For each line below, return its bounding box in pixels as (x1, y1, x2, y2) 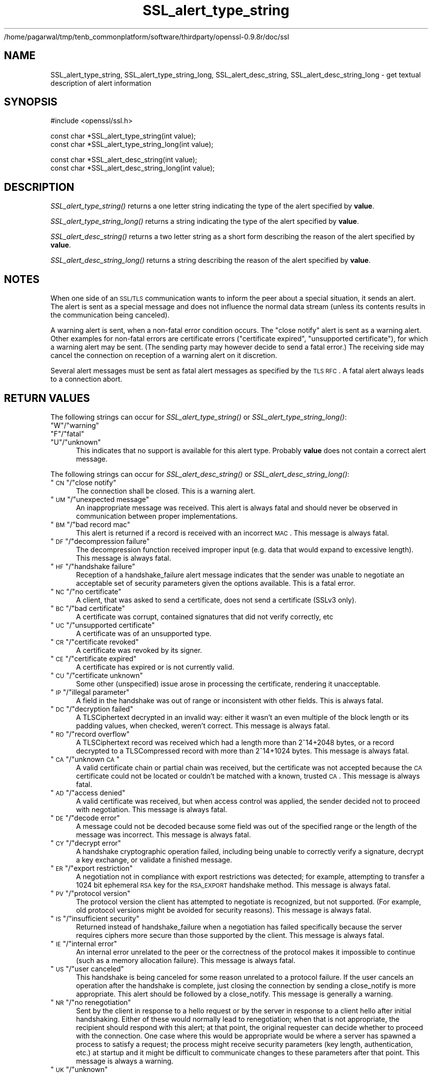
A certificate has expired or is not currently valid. (76, 662, 234, 671)
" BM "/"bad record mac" (50, 520, 130, 529)
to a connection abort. (50, 375, 122, 384)
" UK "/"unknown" (50, 1065, 108, 1074)
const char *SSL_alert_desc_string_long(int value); (50, 164, 215, 173)
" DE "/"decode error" (50, 813, 120, 822)
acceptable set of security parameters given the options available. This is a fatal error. (76, 578, 356, 587)
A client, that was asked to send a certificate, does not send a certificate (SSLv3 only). (76, 595, 357, 604)
